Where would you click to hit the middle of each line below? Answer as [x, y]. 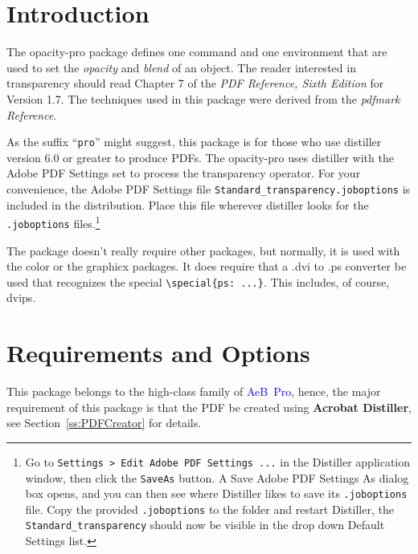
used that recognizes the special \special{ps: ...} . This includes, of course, [198, 281]
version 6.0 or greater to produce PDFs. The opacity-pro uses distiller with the [200, 157]
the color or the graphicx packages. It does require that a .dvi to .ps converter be [207, 266]
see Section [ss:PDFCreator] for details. [104, 423]
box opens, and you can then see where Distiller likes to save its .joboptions [216, 493]
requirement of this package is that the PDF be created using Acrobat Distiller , [209, 407]
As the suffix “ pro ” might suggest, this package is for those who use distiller [194, 142]
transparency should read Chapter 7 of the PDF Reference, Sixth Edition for [195, 83]
